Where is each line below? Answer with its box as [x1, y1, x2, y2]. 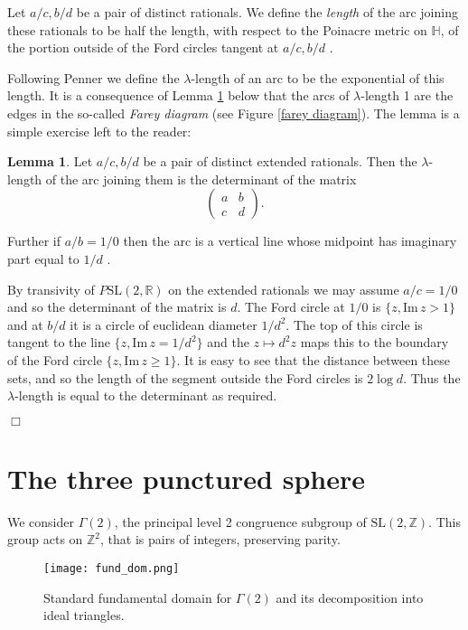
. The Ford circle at [237, 297, 345, 316]
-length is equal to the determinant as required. [14, 386, 277, 405]
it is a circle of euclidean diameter [70, 315, 257, 334]
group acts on [7, 530, 83, 549]
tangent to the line [7, 333, 110, 352]
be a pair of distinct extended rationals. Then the [143, 152, 417, 171]
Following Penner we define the [7, 68, 180, 87]
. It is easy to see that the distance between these [176, 350, 451, 369]
